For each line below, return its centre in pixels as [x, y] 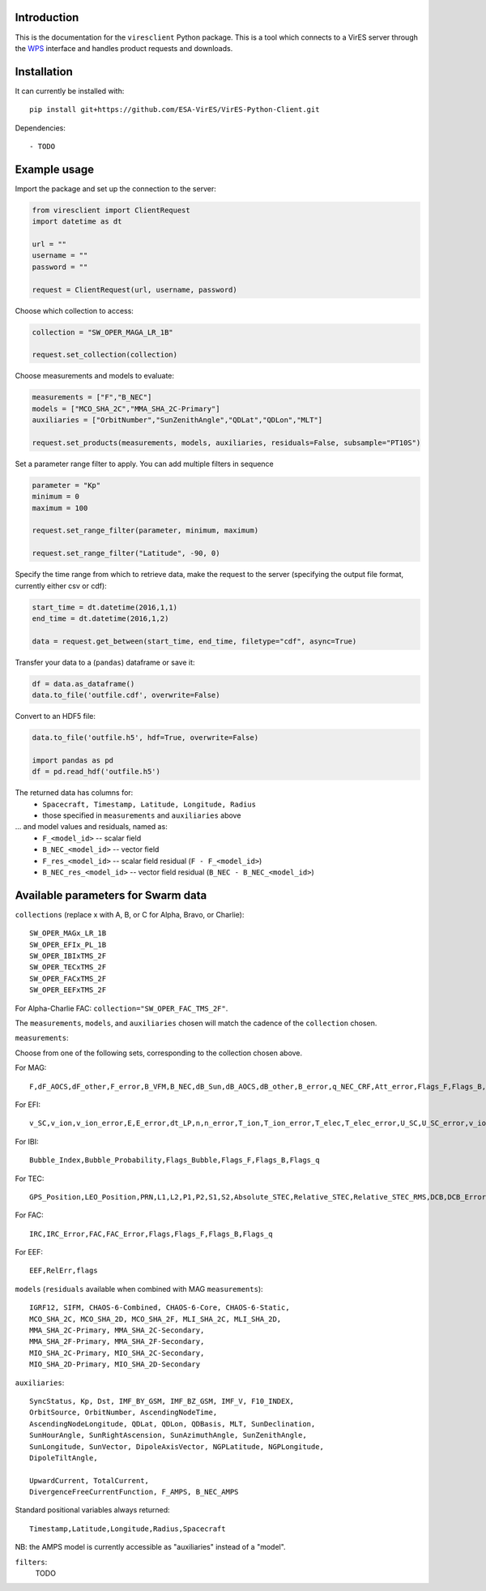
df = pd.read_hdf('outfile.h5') [96, 772]
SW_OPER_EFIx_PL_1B [68, 945]
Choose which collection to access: [74, 310]
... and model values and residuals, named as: [91, 827]
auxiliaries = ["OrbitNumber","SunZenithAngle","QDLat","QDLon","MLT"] [177, 420]
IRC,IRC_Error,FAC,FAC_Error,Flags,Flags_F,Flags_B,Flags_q [151, 1234]
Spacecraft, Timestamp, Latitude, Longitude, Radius [149, 804]
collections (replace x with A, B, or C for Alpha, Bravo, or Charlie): [130, 914]
